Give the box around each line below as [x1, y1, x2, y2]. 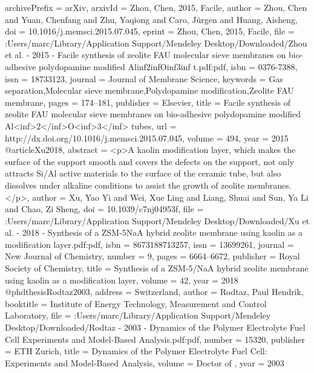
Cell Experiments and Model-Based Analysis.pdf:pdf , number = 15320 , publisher [5, 332, 306, 345]
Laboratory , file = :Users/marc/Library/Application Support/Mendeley [5, 309, 271, 322]
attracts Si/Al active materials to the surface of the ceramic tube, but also [5, 167, 281, 180]
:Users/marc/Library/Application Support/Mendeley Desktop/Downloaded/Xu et [5, 214, 310, 227]
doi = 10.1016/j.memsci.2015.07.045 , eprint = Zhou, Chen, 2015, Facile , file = [5, 25, 295, 37]
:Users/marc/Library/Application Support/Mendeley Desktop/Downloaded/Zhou [5, 36, 307, 49]
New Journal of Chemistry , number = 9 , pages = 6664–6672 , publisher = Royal [5, 250, 300, 262]
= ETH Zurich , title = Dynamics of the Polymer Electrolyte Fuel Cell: [5, 345, 267, 357]
